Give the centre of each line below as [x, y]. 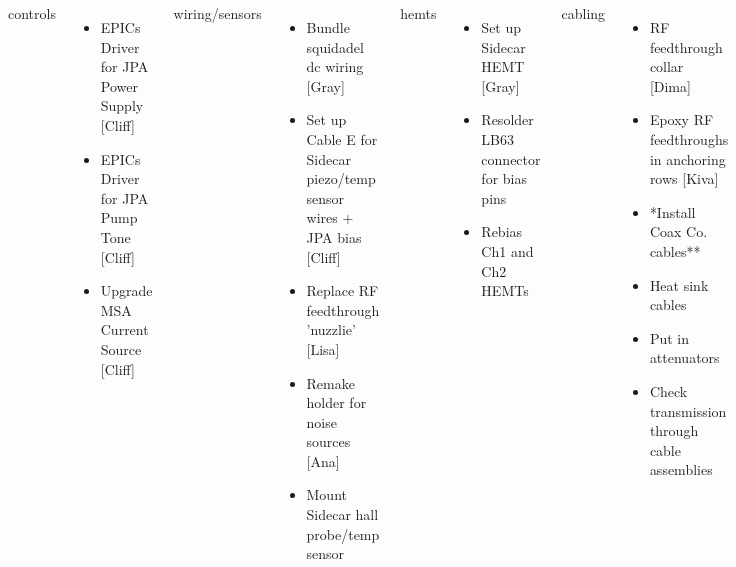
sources [328, 441]
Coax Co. [678, 231]
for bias [504, 178]
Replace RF [342, 290]
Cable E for [342, 138]
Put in [669, 337]
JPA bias [334, 236]
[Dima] [670, 85]
